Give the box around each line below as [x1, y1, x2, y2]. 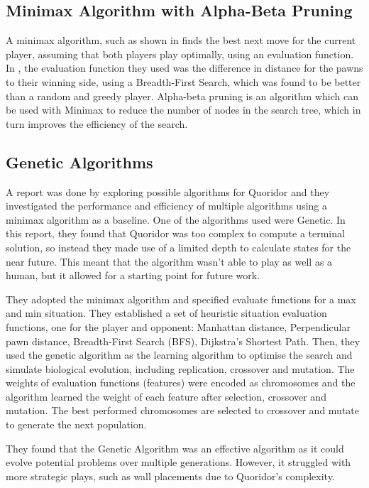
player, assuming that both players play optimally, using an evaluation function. [6, 46, 354, 61]
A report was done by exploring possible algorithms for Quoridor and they [6, 184, 330, 199]
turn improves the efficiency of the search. [6, 116, 188, 131]
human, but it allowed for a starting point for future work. [6, 268, 260, 283]
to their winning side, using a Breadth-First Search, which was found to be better [6, 74, 361, 89]
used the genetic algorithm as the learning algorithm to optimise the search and [6, 347, 353, 362]
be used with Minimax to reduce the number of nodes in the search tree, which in [6, 102, 361, 117]
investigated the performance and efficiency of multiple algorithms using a [6, 198, 328, 213]
